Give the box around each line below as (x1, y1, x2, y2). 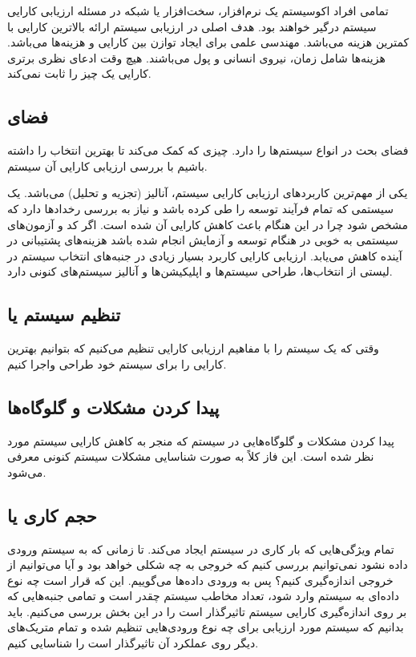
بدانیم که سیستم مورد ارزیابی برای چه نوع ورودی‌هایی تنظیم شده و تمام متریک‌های (7, 619, 404, 635)
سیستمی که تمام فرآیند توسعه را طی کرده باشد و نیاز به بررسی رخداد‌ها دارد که (7, 200, 394, 216)
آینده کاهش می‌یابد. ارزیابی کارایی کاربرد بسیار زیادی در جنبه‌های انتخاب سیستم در (7, 247, 402, 264)
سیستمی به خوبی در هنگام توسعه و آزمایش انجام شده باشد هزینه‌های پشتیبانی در (7, 232, 398, 248)
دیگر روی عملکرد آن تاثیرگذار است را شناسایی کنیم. (7, 635, 259, 651)
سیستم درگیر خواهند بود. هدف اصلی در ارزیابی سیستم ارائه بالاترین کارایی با (7, 18, 377, 34)
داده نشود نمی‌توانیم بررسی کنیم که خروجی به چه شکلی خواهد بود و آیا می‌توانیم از (7, 556, 408, 573)
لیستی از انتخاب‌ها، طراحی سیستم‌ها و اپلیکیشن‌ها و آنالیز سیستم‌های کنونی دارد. (7, 263, 393, 280)
